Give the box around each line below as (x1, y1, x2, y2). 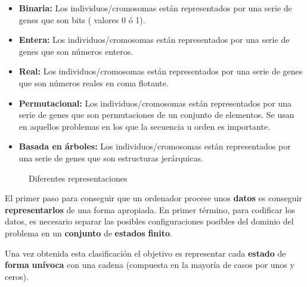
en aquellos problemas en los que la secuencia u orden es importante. (18, 120, 271, 132)
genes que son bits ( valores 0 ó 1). (18, 13, 145, 26)
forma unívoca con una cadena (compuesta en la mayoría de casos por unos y (5, 258, 294, 271)
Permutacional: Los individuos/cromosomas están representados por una (18, 96, 292, 109)
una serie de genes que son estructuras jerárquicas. (18, 151, 203, 164)
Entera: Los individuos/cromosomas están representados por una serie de (18, 33, 290, 46)
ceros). (5, 270, 29, 282)
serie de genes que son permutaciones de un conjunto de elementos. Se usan (18, 108, 294, 121)
